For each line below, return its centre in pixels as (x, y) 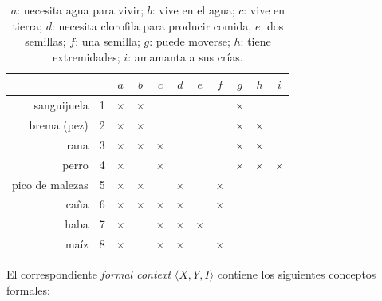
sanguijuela (61, 105)
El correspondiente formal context (89, 274)
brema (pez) (59, 125)
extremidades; (87, 56)
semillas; (45, 41)
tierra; (27, 25)
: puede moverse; (190, 41)
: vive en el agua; (193, 10)
